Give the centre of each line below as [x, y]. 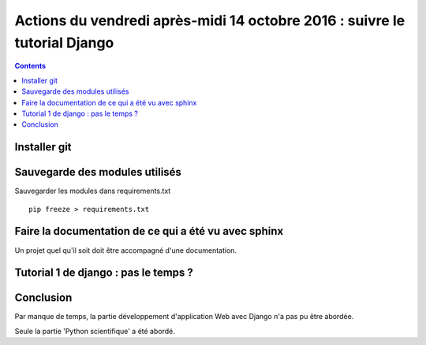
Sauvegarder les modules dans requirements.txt [93, 191]
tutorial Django [64, 43]
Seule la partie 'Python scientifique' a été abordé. [95, 331]
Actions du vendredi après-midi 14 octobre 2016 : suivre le [210, 20]
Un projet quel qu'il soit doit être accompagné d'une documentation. [125, 250]
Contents [30, 66]
